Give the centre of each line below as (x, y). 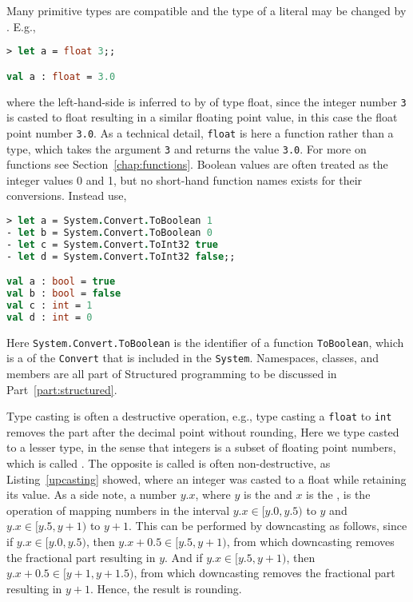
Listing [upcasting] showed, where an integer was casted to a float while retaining (206, 478)
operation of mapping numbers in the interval (118, 510)
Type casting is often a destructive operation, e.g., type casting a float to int (199, 416)
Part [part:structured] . (62, 389)
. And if (184, 557)
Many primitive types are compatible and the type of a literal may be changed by (206, 10)
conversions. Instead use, (67, 195)
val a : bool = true (61, 282)
